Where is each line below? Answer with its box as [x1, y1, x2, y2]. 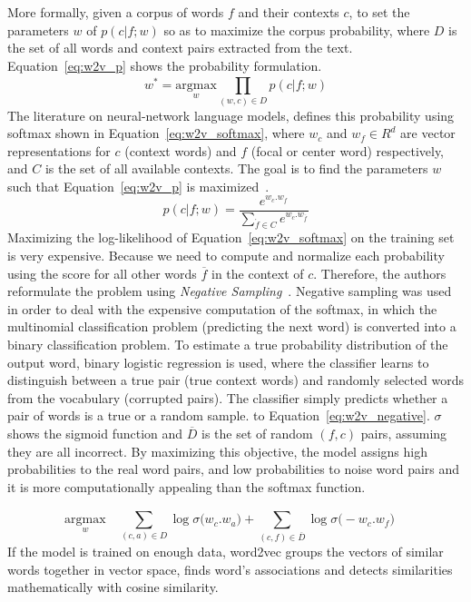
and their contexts [238, 3, 339, 21]
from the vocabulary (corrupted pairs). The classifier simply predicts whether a [7, 388, 448, 407]
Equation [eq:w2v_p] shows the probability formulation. [7, 55, 322, 74]
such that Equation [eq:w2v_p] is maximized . [7, 176, 270, 195]
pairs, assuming [360, 423, 447, 442]
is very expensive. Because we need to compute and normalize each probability [7, 246, 445, 264]
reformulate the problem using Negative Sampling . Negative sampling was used [7, 281, 452, 301]
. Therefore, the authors [313, 263, 446, 282]
